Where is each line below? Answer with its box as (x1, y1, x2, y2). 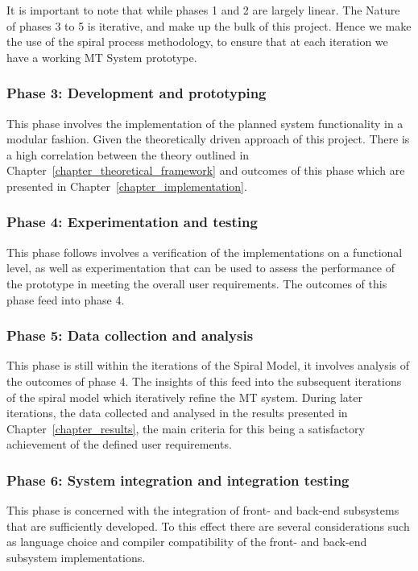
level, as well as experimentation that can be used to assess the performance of (6, 259, 395, 276)
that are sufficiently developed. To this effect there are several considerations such (6, 517, 410, 534)
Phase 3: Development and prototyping (6, 83, 267, 103)
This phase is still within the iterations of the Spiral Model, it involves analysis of (6, 357, 410, 374)
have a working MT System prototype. (6, 48, 197, 65)
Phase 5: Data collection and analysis (6, 325, 254, 345)
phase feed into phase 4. (6, 291, 125, 308)
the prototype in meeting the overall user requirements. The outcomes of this (6, 275, 387, 292)
